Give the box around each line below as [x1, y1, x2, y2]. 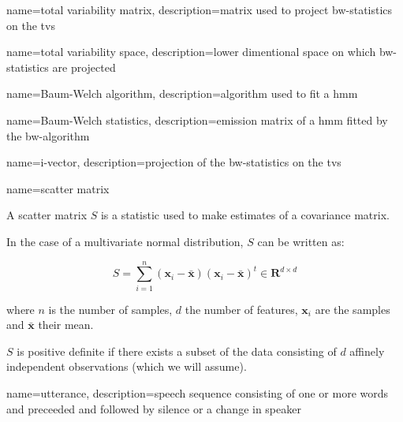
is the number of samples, [48, 301, 173, 317]
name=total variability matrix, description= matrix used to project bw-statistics [6, 2, 393, 17]
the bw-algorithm [6, 127, 90, 144]
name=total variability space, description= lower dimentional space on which [6, 43, 376, 60]
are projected [52, 58, 116, 75]
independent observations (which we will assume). [6, 358, 247, 375]
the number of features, [185, 301, 298, 317]
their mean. [38, 316, 94, 333]
